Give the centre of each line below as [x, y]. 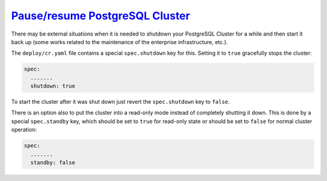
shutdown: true [53, 86]
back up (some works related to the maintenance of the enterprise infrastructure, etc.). [120, 42]
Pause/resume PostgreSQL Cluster [101, 16]
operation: [24, 130]
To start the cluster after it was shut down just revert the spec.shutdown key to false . [121, 102]
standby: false [53, 163]
